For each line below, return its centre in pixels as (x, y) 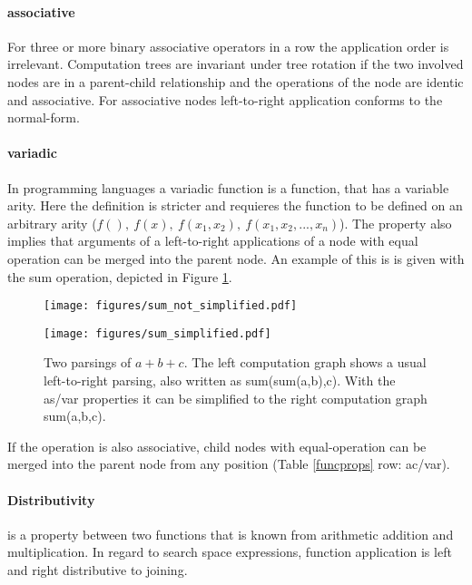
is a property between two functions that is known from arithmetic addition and (231, 534)
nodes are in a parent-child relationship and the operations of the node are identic (236, 81)
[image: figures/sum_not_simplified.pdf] (171, 306)
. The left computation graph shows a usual (305, 362)
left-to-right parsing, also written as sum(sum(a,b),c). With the (220, 380)
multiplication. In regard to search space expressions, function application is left (230, 552)
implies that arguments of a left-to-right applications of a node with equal (213, 241)
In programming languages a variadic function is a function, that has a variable (228, 187)
